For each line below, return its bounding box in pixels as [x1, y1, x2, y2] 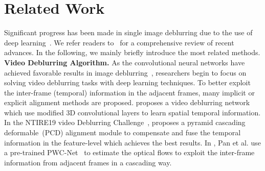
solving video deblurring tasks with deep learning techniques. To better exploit [4, 77, 251, 88]
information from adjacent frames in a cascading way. [4, 157, 172, 167]
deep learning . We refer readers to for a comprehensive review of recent [4, 37, 234, 47]
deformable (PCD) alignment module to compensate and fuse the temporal [4, 127, 241, 138]
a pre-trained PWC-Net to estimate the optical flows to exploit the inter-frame [4, 147, 255, 158]
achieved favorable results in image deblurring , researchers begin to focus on [4, 67, 247, 78]
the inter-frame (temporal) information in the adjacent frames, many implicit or [4, 87, 255, 97]
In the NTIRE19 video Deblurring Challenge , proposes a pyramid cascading [4, 117, 246, 128]
